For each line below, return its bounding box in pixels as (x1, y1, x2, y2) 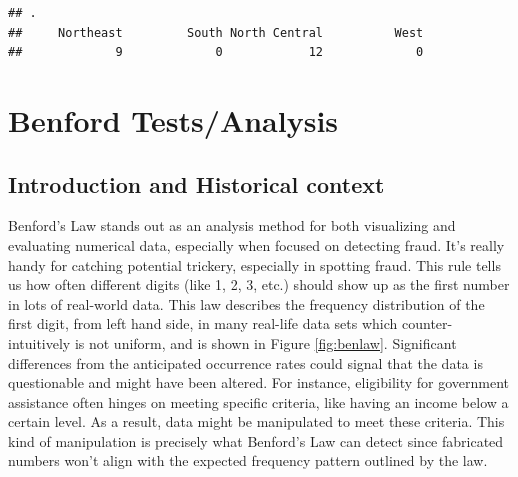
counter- (401, 313, 453, 334)
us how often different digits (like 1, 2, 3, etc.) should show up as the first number (8, 274, 510, 295)
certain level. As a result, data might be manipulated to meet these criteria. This (8, 411, 505, 432)
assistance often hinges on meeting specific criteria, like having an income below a (8, 391, 509, 412)
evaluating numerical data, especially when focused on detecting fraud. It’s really (8, 234, 505, 255)
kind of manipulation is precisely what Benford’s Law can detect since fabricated (8, 430, 504, 451)
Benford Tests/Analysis (8, 99, 339, 140)
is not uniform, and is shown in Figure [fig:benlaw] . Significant (74, 332, 457, 353)
